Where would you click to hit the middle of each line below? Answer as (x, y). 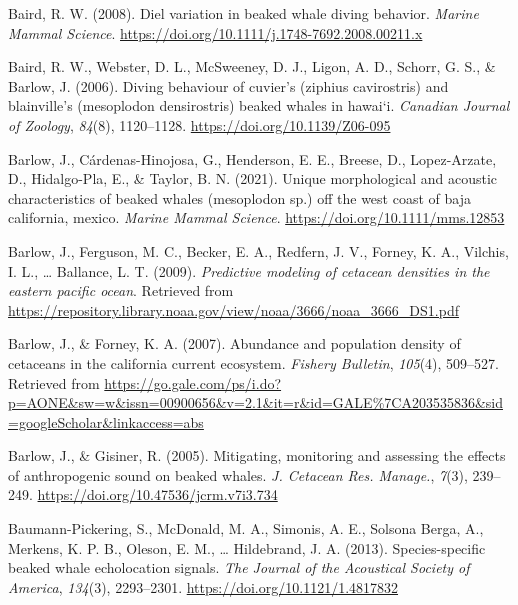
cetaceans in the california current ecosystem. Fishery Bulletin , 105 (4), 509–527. (253, 362)
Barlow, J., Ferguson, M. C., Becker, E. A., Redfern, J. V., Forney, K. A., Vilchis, (258, 250)
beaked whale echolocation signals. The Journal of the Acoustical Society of (239, 567)
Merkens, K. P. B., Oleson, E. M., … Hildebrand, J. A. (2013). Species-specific (247, 547)
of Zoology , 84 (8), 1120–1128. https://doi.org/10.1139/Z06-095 (199, 124)
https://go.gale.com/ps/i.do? (193, 382)
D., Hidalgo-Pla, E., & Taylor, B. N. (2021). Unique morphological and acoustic (253, 178)
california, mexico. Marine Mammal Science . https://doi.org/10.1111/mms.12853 (256, 217)
